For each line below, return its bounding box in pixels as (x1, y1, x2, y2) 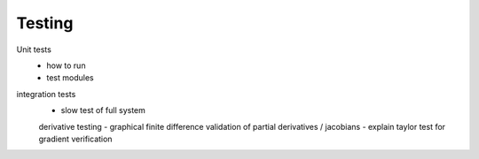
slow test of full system (60, 105, 146, 116)
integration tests (16, 88, 76, 99)
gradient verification (38, 133, 113, 144)
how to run (46, 60, 86, 71)
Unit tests (16, 44, 52, 55)
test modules (46, 72, 94, 83)
